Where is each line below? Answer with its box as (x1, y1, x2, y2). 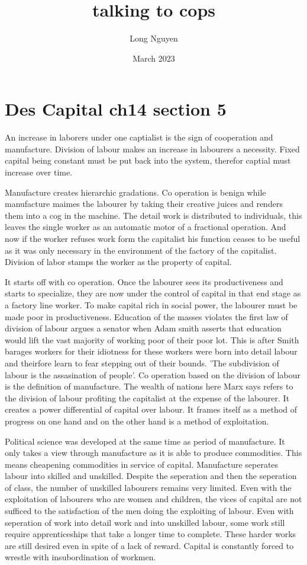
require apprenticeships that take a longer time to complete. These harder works (5, 528, 296, 540)
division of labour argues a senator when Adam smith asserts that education (5, 322, 282, 334)
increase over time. (5, 166, 73, 178)
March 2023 (133, 52, 175, 64)
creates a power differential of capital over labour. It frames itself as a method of (5, 403, 298, 416)
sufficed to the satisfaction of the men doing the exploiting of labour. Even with (5, 505, 294, 517)
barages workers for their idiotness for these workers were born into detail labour (5, 345, 298, 357)
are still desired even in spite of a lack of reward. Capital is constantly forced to (5, 539, 294, 551)
